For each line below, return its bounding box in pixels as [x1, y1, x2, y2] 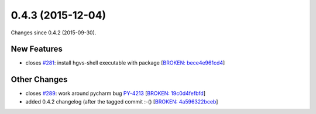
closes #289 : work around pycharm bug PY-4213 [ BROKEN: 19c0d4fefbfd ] [25, 90, 206, 97]
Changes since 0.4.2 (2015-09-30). [11, 29, 97, 36]
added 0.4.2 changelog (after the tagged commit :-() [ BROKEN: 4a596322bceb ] [25, 98, 218, 105]
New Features [11, 44, 63, 54]
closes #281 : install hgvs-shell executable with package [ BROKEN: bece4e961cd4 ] [25, 59, 225, 66]
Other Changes [11, 74, 68, 84]
